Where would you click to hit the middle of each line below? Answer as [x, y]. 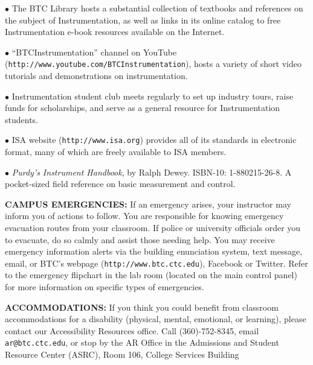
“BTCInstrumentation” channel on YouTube [94, 52]
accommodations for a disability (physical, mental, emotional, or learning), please [156, 319]
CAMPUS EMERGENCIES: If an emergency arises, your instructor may [148, 204]
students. [21, 119]
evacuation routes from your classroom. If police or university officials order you [153, 228]
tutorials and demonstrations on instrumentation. [96, 76]
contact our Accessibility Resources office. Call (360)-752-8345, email [132, 330]
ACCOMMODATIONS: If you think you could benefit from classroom [142, 307]
